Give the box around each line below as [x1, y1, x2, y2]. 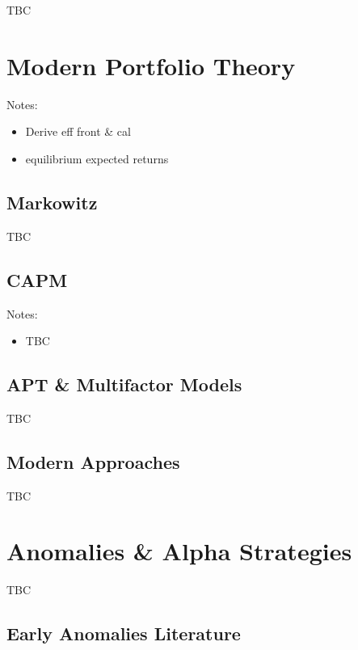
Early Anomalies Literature [6, 621, 241, 646]
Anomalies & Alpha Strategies [6, 534, 352, 568]
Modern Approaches [6, 449, 180, 474]
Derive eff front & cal [25, 123, 131, 140]
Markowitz [6, 189, 98, 214]
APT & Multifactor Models [6, 372, 242, 397]
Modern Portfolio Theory [6, 49, 296, 82]
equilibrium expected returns [25, 150, 169, 167]
